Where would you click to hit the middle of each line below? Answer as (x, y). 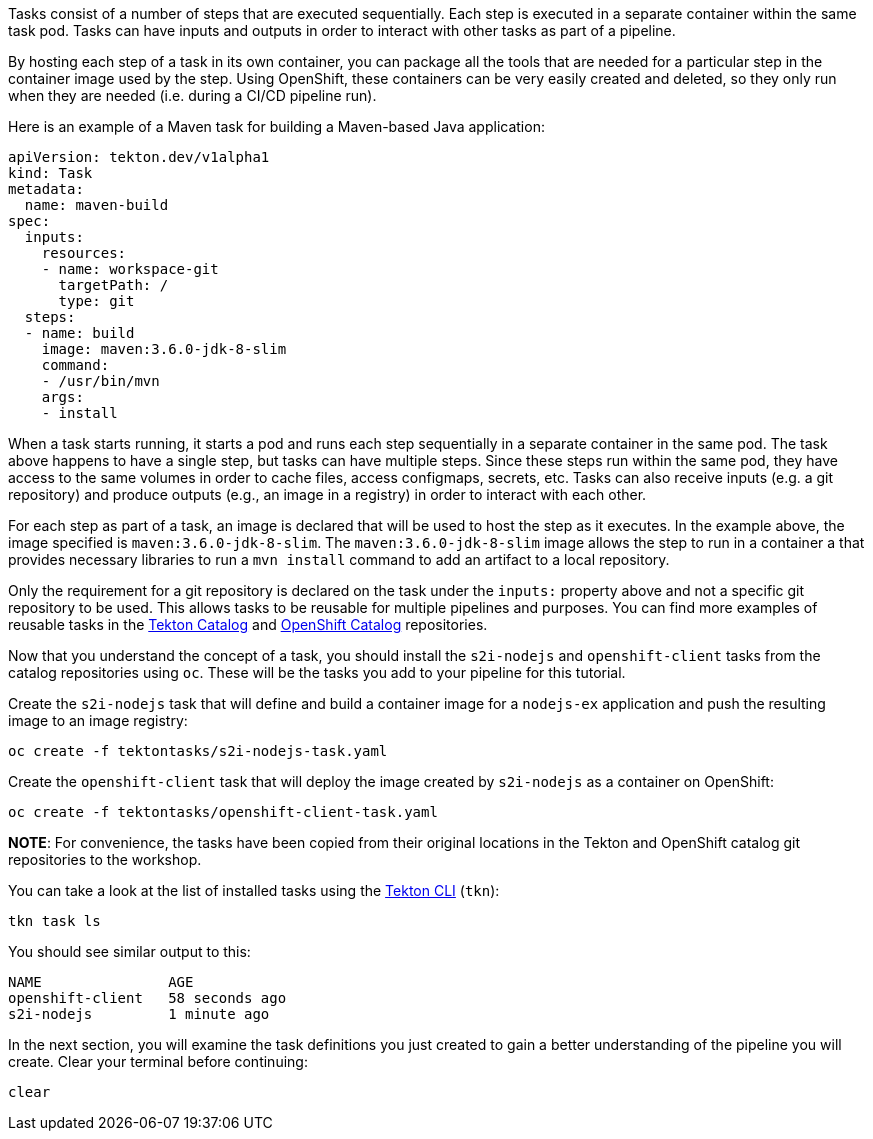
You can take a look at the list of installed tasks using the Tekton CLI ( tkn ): (254, 890)
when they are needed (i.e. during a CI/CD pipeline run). (192, 95)
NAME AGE (101, 982)
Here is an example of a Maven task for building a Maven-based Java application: (276, 126)
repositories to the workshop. (105, 859)
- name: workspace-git (130, 269)
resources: (84, 253)
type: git (96, 301)
